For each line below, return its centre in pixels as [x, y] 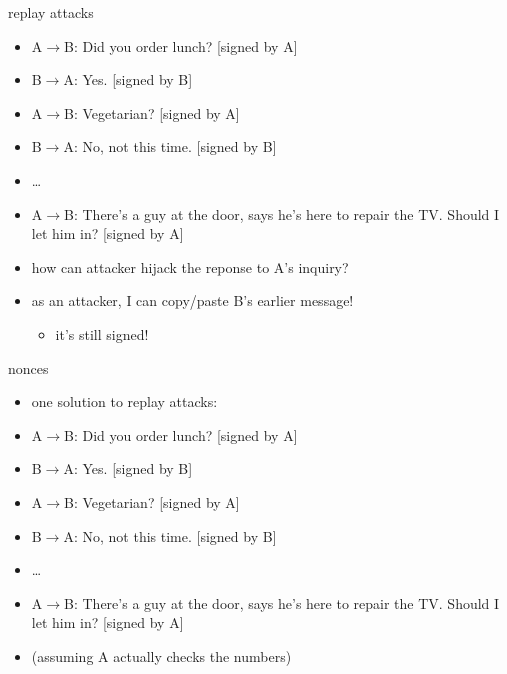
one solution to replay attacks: [124, 401]
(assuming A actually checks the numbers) [161, 655]
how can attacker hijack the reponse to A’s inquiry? [190, 266]
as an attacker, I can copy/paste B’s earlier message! [192, 300]
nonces [28, 367]
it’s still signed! [102, 333]
